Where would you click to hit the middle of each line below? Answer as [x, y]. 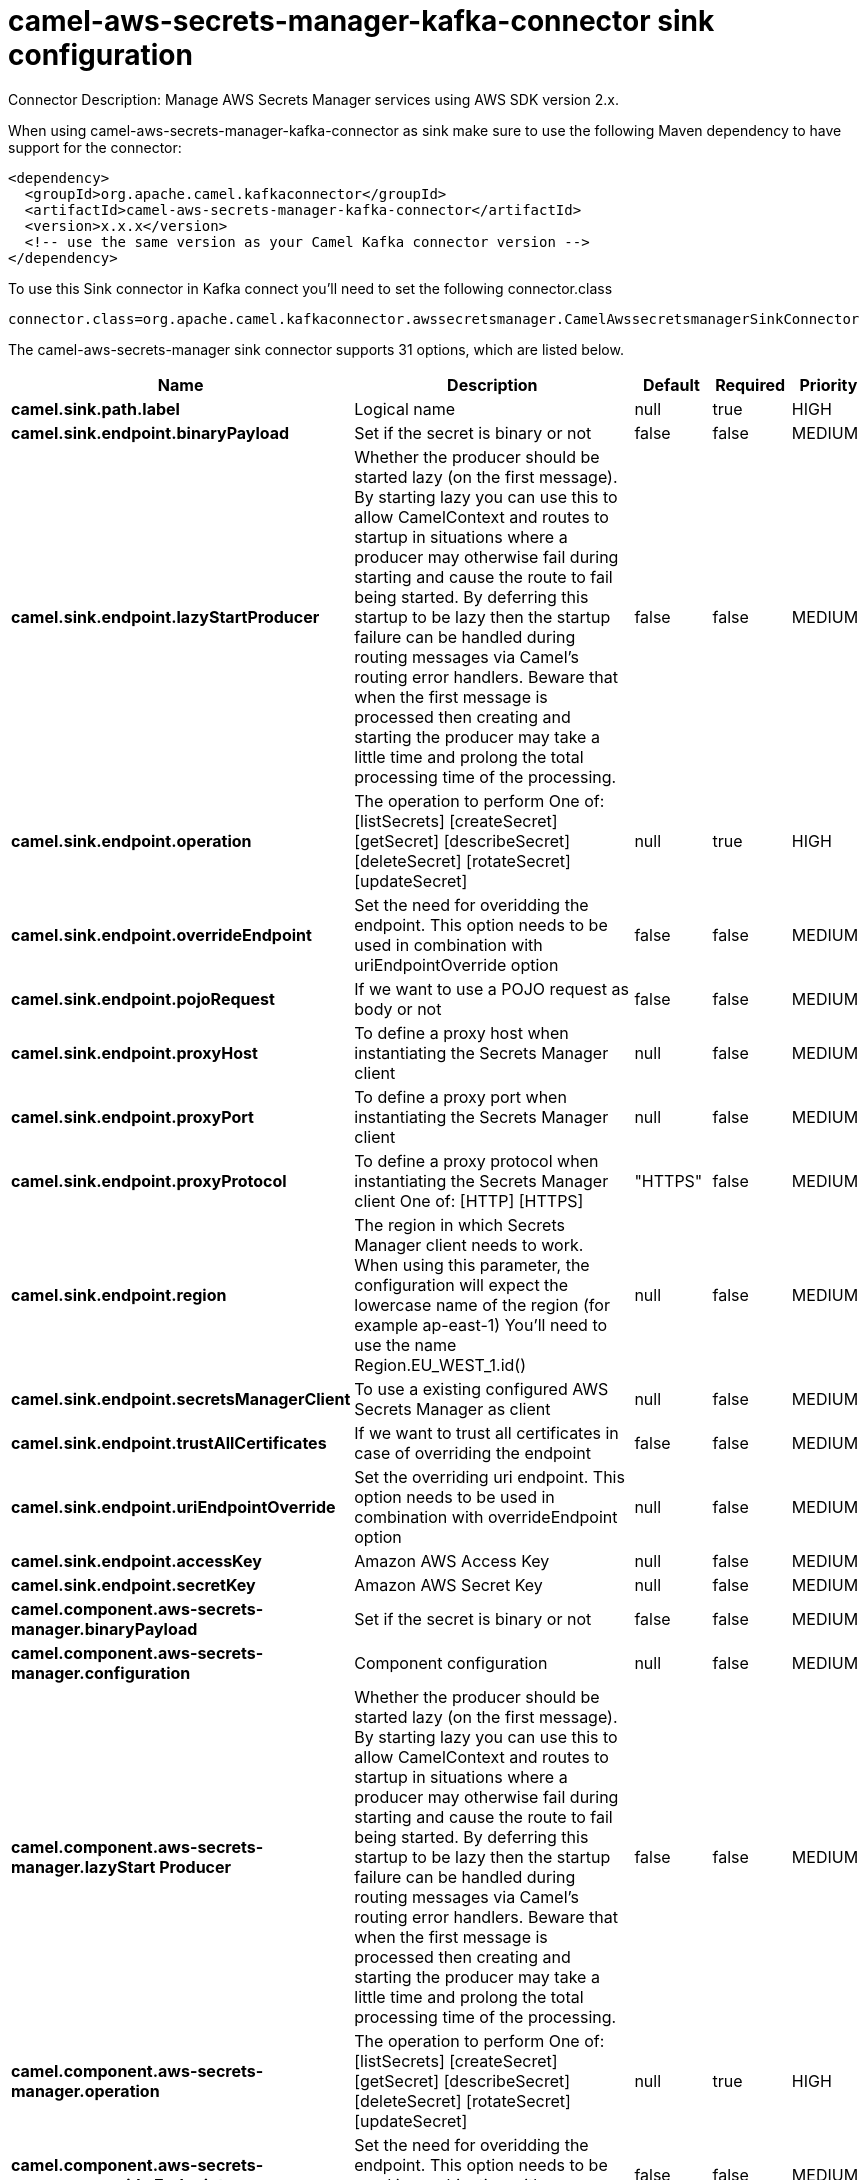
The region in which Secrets [459, 1224]
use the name [405, 1344]
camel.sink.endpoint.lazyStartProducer [165, 616]
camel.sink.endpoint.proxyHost [134, 1052]
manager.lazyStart [83, 1866]
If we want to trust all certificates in [486, 1432]
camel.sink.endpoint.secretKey [133, 1584]
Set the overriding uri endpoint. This [489, 1476]
